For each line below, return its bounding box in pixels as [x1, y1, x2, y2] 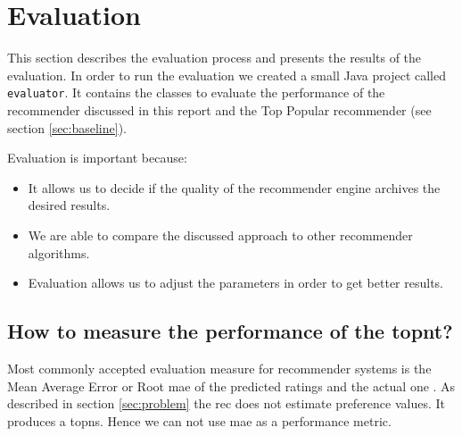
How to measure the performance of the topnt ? [7, 317, 453, 345]
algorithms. [28, 243, 90, 262]
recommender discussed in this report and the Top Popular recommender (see [7, 100, 432, 119]
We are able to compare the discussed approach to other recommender [28, 225, 413, 244]
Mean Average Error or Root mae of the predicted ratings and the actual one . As [7, 376, 456, 395]
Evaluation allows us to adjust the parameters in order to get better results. [28, 273, 444, 292]
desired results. [28, 196, 111, 214]
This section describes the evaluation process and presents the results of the [7, 48, 422, 67]
